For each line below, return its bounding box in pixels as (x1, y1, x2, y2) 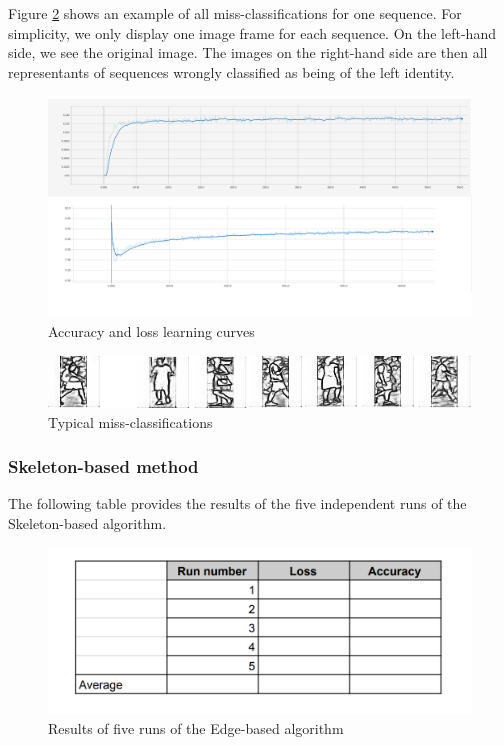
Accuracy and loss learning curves (48, 321, 255, 342)
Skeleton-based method (8, 454, 199, 479)
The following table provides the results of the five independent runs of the (8, 493, 467, 514)
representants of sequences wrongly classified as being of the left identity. (8, 61, 455, 82)
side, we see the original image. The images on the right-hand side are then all (8, 42, 488, 63)
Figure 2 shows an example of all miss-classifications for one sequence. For (8, 3, 462, 23)
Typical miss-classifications (48, 411, 213, 432)
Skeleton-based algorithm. (8, 513, 167, 534)
